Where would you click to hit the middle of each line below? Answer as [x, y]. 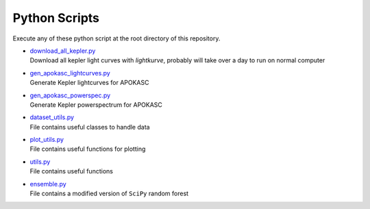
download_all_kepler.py [63, 51]
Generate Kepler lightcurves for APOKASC [89, 83]
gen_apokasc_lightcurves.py [70, 73]
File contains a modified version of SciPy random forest [109, 194]
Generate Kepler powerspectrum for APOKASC [96, 104]
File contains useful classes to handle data [90, 127]
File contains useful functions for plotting [88, 149]
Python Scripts [56, 18]
